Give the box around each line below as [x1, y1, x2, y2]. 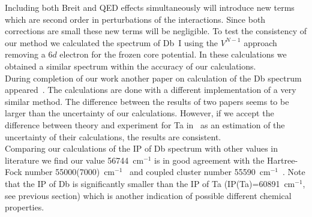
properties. [5, 201, 44, 213]
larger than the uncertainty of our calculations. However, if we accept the [5, 107, 274, 119]
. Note [282, 165, 305, 178]
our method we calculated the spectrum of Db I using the [5, 36, 218, 49]
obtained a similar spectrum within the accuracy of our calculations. [5, 59, 256, 72]
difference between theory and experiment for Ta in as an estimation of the [5, 118, 285, 131]
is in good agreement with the [154, 153, 265, 166]
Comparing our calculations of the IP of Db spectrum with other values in [5, 142, 278, 155]
